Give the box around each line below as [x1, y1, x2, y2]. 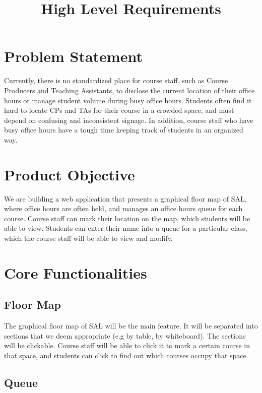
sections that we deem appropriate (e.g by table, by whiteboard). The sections [4, 330, 246, 341]
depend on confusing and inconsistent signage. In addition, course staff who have [4, 114, 253, 125]
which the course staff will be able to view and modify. [4, 232, 173, 243]
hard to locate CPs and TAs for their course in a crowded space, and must [4, 105, 234, 115]
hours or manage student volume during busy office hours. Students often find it [4, 95, 252, 105]
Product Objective [4, 164, 135, 184]
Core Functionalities [4, 262, 147, 283]
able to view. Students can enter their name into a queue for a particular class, [4, 223, 247, 233]
